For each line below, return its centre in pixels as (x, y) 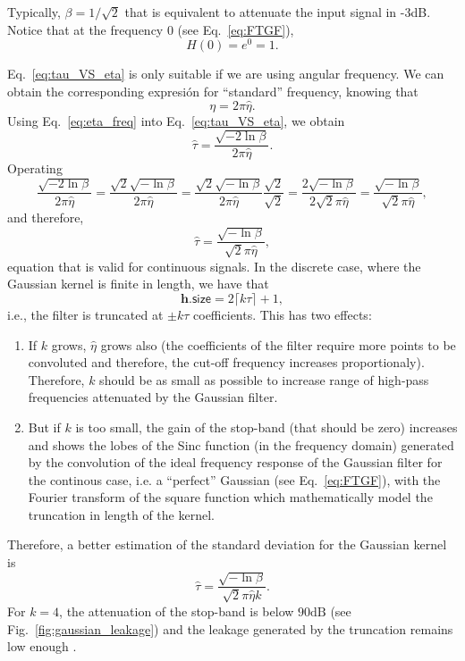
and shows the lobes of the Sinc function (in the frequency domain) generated (241, 444)
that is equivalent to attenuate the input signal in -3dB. (278, 12)
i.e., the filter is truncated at (85, 314)
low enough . (42, 646)
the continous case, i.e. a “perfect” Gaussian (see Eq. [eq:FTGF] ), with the (234, 479)
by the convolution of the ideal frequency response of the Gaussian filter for (235, 462)
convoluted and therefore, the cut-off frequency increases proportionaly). (226, 362)
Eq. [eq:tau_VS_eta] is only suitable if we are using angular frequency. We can (226, 74)
